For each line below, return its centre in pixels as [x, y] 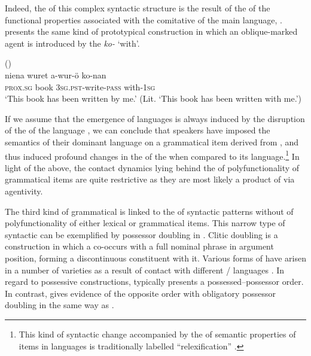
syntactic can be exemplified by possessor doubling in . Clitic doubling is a [141, 234]
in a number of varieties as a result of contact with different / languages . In [145, 270]
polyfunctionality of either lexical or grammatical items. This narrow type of [145, 223]
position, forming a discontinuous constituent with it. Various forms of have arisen [155, 258]
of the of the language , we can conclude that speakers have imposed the [138, 130]
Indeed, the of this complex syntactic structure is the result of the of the [138, 8]
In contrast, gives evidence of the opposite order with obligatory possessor [140, 293]
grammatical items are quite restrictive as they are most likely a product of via [150, 179]
